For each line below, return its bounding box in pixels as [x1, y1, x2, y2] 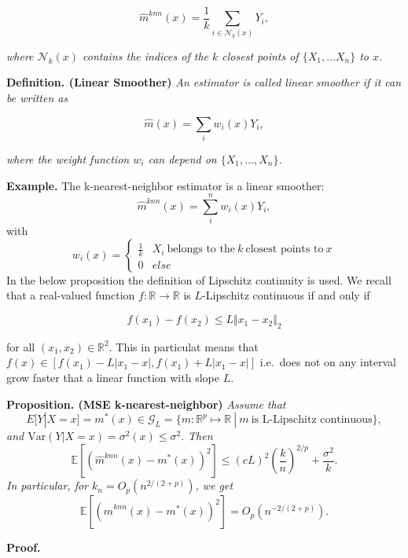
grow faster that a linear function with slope [6, 369, 219, 386]
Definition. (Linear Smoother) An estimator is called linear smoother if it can [6, 74, 402, 90]
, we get [195, 477, 233, 494]
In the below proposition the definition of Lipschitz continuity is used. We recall [6, 271, 391, 288]
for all [6, 338, 35, 354]
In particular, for [6, 477, 89, 494]
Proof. [6, 539, 41, 556]
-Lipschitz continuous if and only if [202, 287, 370, 303]
